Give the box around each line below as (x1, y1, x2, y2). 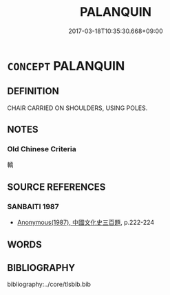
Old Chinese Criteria (7, 144, 77, 154)
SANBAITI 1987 (7, 201, 60, 211)
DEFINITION (7, 85, 60, 97)
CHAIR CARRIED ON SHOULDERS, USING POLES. (7, 104, 148, 112)
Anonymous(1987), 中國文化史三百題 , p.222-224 (17, 218, 155, 227)
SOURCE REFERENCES (7, 181, 106, 193)
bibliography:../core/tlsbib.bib (7, 280, 92, 289)
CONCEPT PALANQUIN (7, 58, 125, 74)
